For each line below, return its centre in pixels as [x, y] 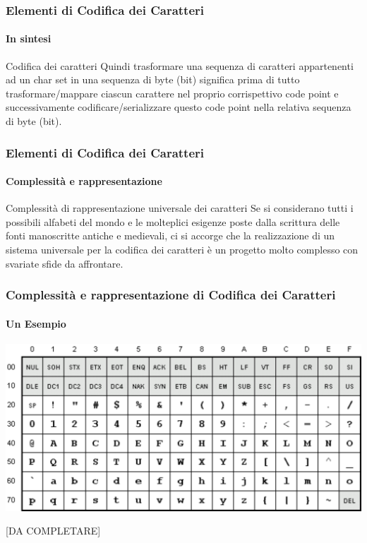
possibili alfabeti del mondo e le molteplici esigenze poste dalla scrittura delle [173, 221]
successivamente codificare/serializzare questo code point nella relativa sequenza [179, 107]
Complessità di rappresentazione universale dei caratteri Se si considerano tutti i [180, 208]
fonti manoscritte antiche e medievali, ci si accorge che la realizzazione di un [170, 235]
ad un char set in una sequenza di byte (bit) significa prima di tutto [153, 79]
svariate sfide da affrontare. [65, 263]
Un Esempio [36, 323]
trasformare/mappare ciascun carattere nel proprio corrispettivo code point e [172, 93]
